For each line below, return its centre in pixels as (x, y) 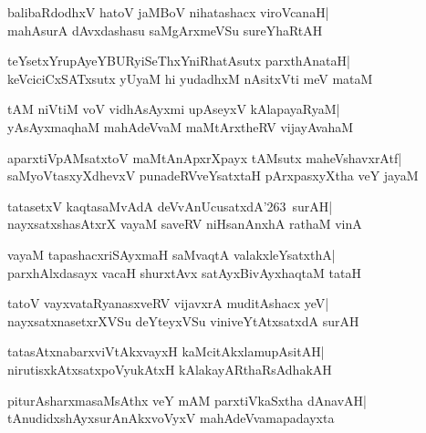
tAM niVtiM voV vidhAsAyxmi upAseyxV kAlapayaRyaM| (174, 109)
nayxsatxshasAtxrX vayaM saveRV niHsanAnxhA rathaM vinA (185, 224)
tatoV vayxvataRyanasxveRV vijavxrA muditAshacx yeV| (168, 303)
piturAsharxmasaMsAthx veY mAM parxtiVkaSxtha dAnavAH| (187, 400)
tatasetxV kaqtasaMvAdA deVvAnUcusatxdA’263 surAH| (170, 206)
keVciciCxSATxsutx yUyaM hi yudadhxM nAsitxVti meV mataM (190, 78)
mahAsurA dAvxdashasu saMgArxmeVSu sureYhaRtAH (165, 30)
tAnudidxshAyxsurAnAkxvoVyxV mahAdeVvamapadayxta (171, 418)
